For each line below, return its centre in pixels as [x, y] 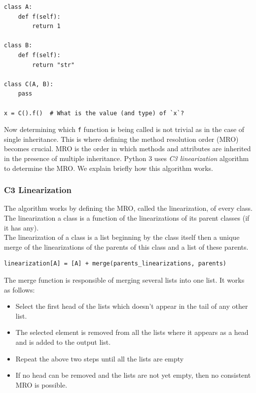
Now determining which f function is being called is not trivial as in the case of [124, 129]
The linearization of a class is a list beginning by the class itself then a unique [122, 237]
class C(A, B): [29, 84]
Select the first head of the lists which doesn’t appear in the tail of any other [132, 306]
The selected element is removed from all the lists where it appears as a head [132, 332]
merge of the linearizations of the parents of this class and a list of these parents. [126, 246]
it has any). [21, 227]
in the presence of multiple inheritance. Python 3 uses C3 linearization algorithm [127, 158]
